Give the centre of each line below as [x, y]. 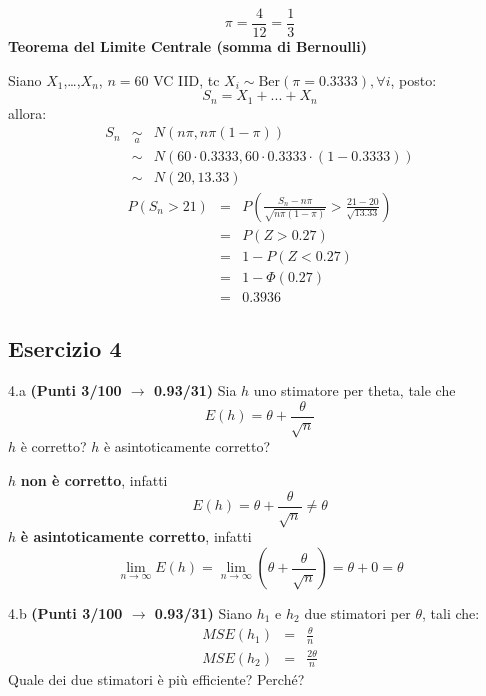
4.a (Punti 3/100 [65, 389]
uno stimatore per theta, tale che [354, 389]
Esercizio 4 [65, 348]
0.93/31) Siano [203, 613]
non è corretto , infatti [94, 479]
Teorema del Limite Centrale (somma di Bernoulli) [188, 46]
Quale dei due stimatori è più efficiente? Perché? [156, 679]
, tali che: [450, 613]
